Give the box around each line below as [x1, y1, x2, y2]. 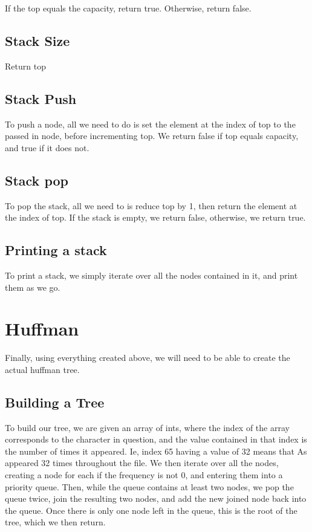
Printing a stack [5, 241, 107, 259]
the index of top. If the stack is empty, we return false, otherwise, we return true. [5, 211, 306, 224]
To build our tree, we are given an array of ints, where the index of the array [5, 421, 290, 433]
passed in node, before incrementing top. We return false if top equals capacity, [5, 129, 299, 142]
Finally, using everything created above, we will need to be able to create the [5, 351, 290, 364]
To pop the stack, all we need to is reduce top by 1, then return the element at [5, 199, 297, 212]
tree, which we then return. [5, 516, 106, 528]
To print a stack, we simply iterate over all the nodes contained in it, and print [5, 268, 298, 281]
